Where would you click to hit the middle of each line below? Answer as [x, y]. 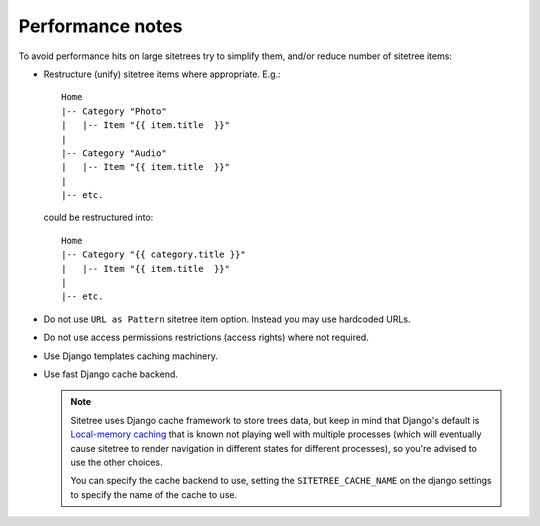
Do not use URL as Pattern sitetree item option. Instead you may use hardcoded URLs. [227, 319]
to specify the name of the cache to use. [154, 494]
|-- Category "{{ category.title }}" [154, 254]
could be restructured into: [98, 217]
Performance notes [100, 26]
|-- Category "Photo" [114, 111]
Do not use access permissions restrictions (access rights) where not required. [206, 337]
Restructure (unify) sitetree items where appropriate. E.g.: [162, 74]
